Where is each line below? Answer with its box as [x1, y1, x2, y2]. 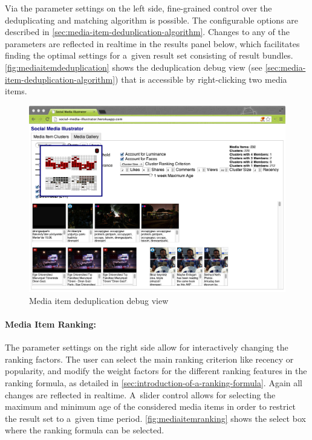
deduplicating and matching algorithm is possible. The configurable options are [5, 13, 299, 26]
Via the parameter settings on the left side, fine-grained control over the [5, 2, 272, 14]
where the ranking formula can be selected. [5, 424, 164, 436]
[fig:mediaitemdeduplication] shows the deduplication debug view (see [5, 60, 262, 73]
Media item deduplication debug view [29, 294, 169, 306]
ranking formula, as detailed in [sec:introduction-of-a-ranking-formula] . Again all [5, 376, 303, 389]
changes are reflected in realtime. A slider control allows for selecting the [5, 388, 276, 401]
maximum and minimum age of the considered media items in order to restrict [5, 400, 296, 413]
